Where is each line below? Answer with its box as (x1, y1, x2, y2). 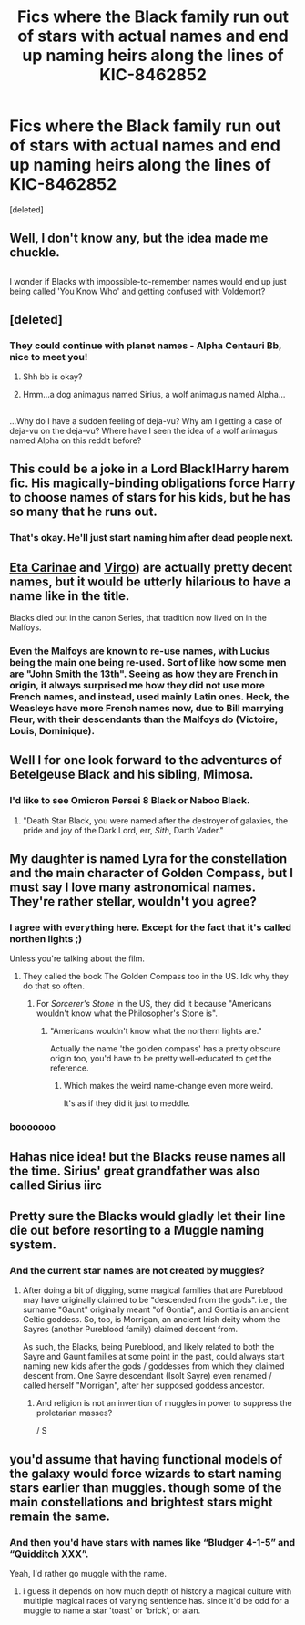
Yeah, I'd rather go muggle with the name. (9, 1568, 167, 1578)
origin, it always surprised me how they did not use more (9, 678, 266, 691)
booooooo (9, 1121, 56, 1133)
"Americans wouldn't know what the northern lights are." (49, 1026, 262, 1037)
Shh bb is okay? (22, 371, 83, 382)
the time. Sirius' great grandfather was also (9, 1163, 261, 1178)
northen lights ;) (9, 932, 83, 945)
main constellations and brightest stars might (9, 1494, 273, 1510)
